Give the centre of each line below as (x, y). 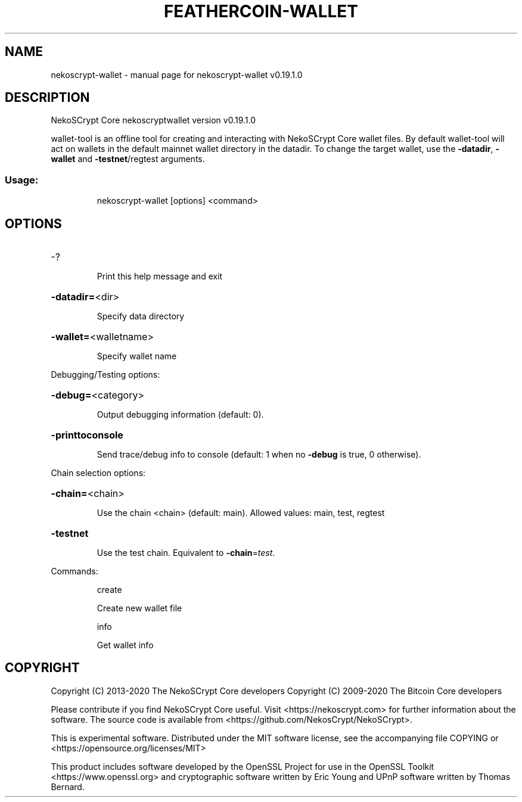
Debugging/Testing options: (105, 375)
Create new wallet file (139, 608)
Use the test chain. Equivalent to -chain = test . (186, 553)
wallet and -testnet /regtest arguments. (128, 159)
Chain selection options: (98, 473)
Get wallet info (125, 645)
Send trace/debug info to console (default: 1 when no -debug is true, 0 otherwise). (259, 455)
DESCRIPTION (47, 98)
